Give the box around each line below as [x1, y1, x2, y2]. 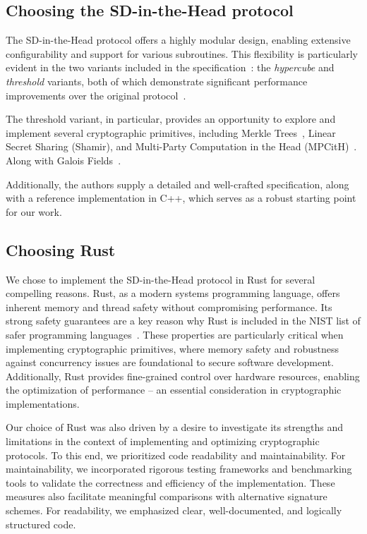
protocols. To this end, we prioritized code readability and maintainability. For [6, 447, 346, 462]
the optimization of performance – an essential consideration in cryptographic [6, 382, 342, 397]
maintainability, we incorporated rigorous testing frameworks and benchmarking [6, 461, 352, 476]
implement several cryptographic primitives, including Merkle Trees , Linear [6, 125, 336, 140]
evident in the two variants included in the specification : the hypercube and [6, 60, 335, 75]
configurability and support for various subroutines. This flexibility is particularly [6, 46, 359, 61]
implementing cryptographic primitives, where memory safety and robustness [6, 341, 339, 356]
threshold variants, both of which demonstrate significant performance [6, 73, 308, 88]
